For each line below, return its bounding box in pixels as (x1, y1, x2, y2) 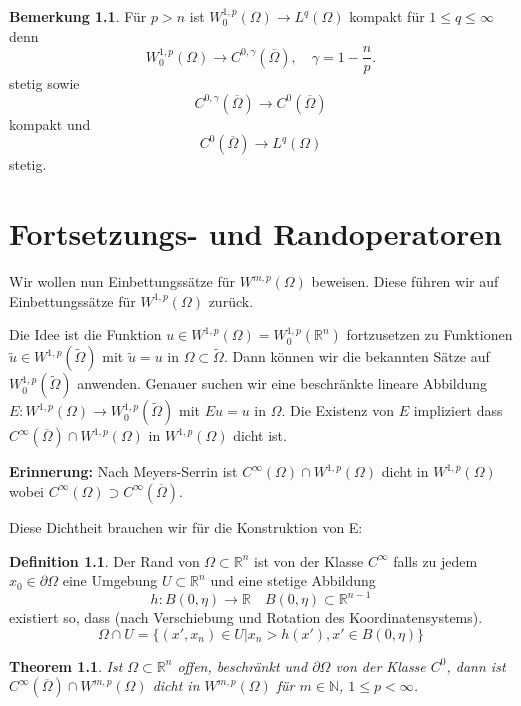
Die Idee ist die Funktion (9, 324, 162, 345)
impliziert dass (413, 400, 503, 421)
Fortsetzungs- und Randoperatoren (9, 213, 502, 254)
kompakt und (9, 113, 91, 134)
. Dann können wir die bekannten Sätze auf (223, 346, 490, 367)
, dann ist (446, 655, 506, 676)
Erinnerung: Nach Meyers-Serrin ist (9, 461, 238, 482)
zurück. (208, 290, 254, 311)
